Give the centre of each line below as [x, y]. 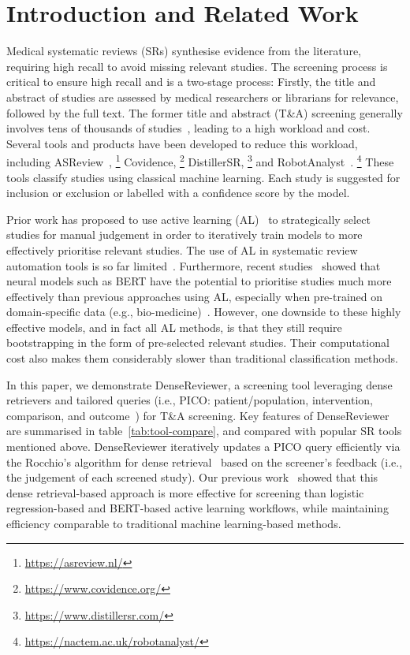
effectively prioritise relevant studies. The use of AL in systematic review [182, 249]
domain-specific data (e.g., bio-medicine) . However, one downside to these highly [204, 312]
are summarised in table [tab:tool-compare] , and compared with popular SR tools [204, 431]
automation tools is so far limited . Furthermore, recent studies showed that [194, 265]
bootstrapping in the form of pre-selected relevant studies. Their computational [198, 342]
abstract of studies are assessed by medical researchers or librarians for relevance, [203, 97]
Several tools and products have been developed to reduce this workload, [182, 143]
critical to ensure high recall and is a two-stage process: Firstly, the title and [191, 82]
